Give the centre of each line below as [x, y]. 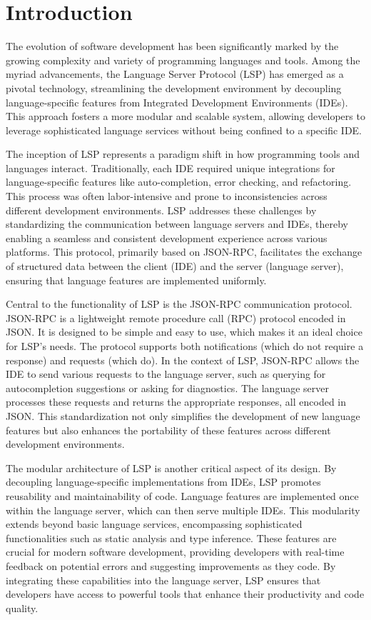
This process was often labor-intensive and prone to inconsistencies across [167, 196]
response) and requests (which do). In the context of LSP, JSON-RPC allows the [183, 360]
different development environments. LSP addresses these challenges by [161, 210]
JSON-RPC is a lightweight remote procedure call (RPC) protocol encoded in [176, 317]
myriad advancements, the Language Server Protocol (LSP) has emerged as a [175, 74]
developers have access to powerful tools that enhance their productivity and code [185, 594]
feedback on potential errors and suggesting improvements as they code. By [171, 565]
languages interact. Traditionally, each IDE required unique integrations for [171, 167]
